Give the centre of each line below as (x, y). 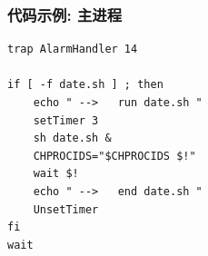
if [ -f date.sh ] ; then (85, 85)
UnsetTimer (66, 209)
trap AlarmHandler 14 (73, 49)
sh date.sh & (72, 138)
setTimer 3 (66, 120)
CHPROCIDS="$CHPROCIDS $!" (114, 156)
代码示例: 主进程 (64, 14)
